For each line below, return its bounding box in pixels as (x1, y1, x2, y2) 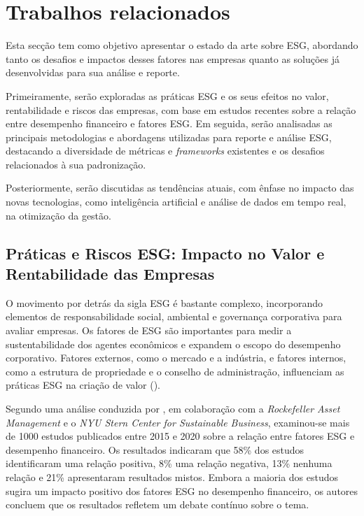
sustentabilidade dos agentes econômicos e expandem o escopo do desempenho (6, 336, 341, 351)
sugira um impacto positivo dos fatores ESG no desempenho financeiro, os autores (6, 483, 358, 498)
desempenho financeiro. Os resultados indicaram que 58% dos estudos (6, 442, 304, 457)
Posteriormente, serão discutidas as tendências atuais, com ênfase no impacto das (6, 180, 354, 195)
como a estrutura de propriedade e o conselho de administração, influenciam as (6, 364, 344, 378)
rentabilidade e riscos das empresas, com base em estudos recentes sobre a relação (6, 102, 356, 117)
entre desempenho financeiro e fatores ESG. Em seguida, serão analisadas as (6, 116, 332, 131)
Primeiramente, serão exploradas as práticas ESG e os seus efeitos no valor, (6, 88, 329, 103)
